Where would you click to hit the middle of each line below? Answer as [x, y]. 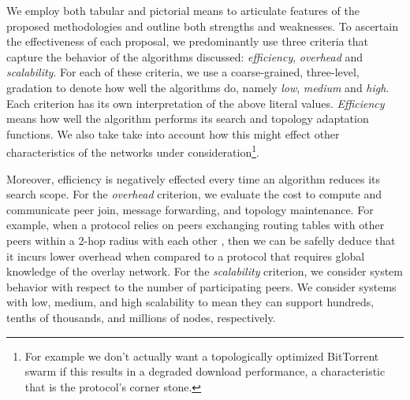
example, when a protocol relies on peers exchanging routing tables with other [196, 225]
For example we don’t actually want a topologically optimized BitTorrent [202, 356]
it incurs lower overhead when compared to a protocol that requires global [186, 256]
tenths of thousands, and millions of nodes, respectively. [141, 317]
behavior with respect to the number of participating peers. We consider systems [201, 286]
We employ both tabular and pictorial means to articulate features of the [183, 10]
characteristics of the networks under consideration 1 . [133, 151]
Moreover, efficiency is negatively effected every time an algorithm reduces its [194, 178]
